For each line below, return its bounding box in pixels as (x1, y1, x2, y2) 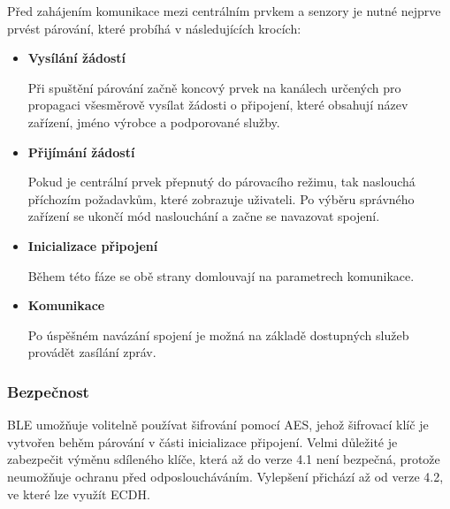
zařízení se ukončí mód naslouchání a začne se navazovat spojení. (27, 207, 380, 225)
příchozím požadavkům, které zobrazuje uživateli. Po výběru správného (27, 189, 415, 208)
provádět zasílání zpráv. (27, 343, 156, 361)
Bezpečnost (7, 380, 89, 402)
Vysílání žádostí (27, 49, 126, 67)
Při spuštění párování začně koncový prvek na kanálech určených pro (27, 78, 401, 96)
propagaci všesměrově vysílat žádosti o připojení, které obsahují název (27, 95, 408, 114)
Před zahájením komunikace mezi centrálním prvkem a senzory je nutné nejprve (7, 2, 441, 19)
